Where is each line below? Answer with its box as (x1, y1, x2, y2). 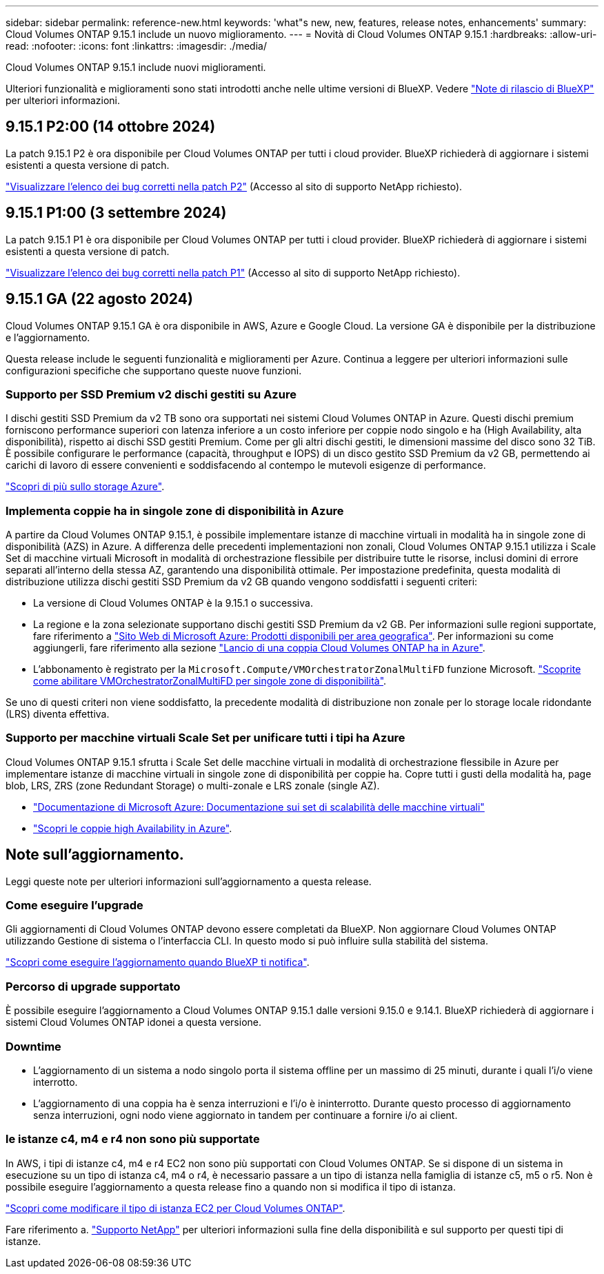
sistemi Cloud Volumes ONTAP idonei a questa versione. (6, 1016, 262, 1029)
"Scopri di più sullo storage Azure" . (6, 481, 165, 493)
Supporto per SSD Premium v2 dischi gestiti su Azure (6, 387, 296, 401)
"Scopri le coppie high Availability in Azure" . (33, 822, 232, 834)
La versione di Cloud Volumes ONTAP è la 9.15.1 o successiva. (33, 597, 313, 609)
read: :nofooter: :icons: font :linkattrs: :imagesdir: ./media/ (6, 40, 267, 52)
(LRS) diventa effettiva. (6, 708, 110, 720)
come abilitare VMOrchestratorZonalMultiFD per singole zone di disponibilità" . (33, 675, 387, 687)
